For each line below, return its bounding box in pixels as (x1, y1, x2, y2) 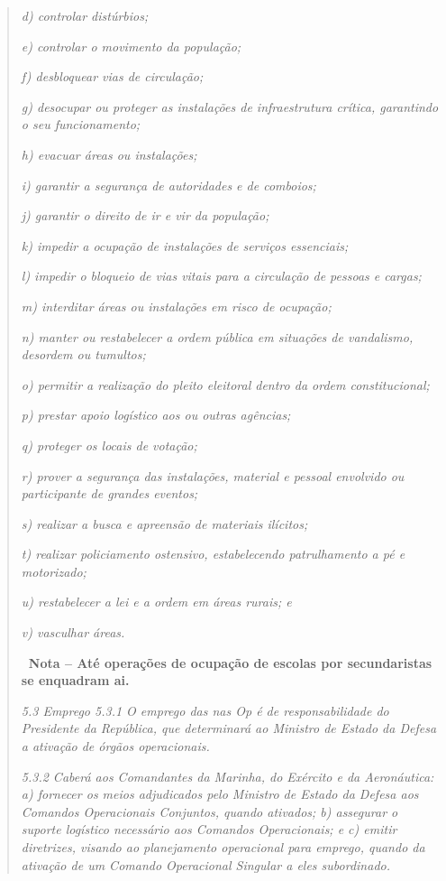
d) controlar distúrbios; (21, 6, 149, 24)
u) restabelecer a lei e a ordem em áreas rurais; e (21, 592, 292, 611)
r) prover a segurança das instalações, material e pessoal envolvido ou (21, 466, 405, 485)
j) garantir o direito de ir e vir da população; (21, 206, 269, 225)
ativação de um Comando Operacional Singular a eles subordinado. (21, 855, 390, 874)
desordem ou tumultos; (21, 345, 146, 364)
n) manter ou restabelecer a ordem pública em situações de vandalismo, (21, 327, 414, 346)
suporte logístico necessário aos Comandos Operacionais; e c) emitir (21, 820, 397, 839)
